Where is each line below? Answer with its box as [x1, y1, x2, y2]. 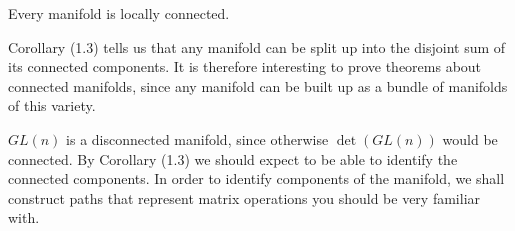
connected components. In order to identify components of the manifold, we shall [8, 168, 505, 189]
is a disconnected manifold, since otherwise [66, 128, 329, 149]
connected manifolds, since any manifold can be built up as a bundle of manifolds [8, 75, 508, 96]
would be [442, 128, 498, 149]
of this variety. [8, 95, 96, 116]
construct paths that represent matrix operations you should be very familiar [8, 187, 481, 208]
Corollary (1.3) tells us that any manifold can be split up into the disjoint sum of [8, 36, 506, 57]
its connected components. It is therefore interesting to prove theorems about [8, 56, 482, 77]
